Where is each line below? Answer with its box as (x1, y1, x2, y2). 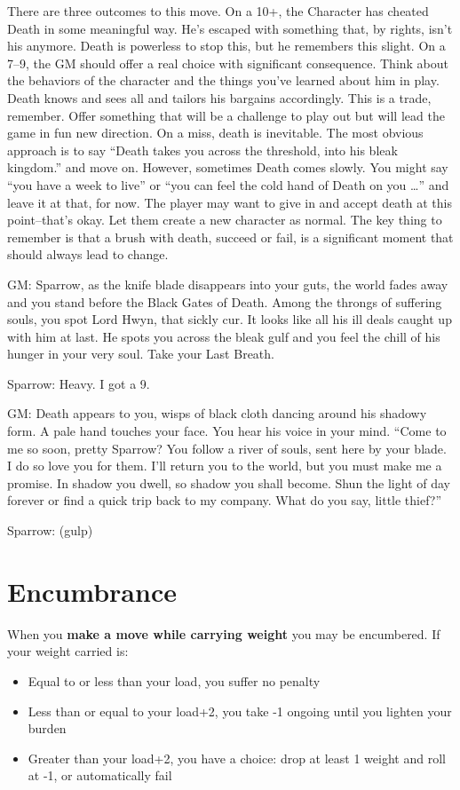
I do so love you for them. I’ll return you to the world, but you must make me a (7, 456, 442, 475)
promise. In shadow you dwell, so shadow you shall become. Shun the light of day (7, 473, 450, 492)
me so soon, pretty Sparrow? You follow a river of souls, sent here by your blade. (7, 438, 447, 457)
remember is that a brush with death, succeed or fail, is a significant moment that (7, 227, 454, 246)
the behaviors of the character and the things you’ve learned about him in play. (7, 71, 440, 90)
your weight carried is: (7, 642, 129, 660)
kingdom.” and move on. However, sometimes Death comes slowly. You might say (7, 158, 448, 177)
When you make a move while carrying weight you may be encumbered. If (7, 624, 440, 643)
